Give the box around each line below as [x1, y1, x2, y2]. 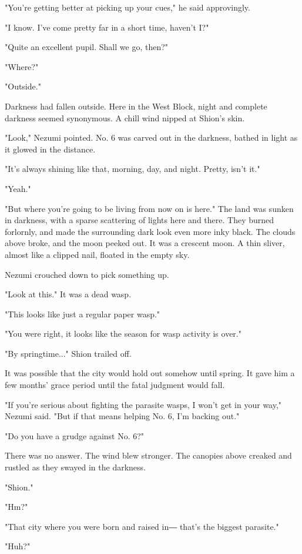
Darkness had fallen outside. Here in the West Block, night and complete [5, 99, 267, 112]
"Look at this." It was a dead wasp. [5, 288, 132, 300]
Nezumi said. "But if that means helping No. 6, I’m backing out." [5, 410, 240, 422]
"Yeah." [5, 182, 31, 194]
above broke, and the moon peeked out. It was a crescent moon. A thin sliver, [5, 237, 285, 249]
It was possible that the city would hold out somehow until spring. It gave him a [5, 367, 295, 379]
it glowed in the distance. [5, 142, 96, 155]
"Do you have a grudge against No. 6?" [5, 429, 145, 442]
